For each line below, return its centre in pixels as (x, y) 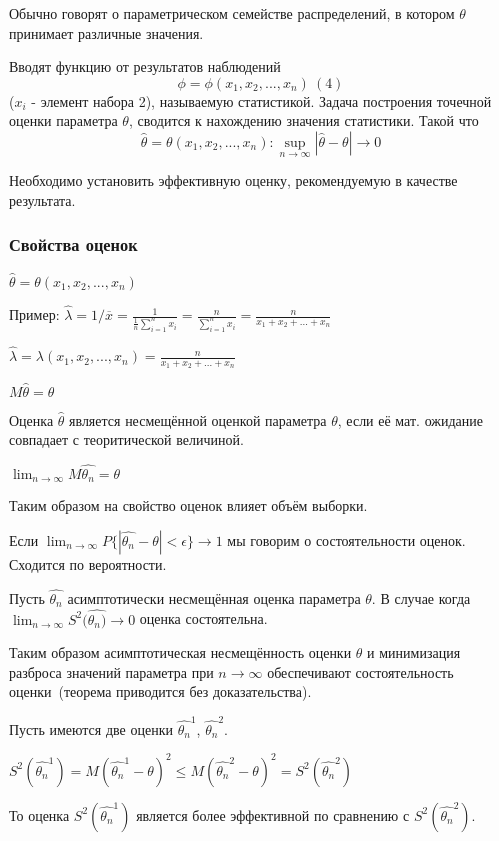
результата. (42, 199)
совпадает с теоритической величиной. (126, 439)
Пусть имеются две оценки (91, 728)
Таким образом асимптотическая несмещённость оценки (180, 652)
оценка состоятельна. (203, 618)
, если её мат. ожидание (410, 419)
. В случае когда (421, 597)
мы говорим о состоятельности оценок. (346, 539)
